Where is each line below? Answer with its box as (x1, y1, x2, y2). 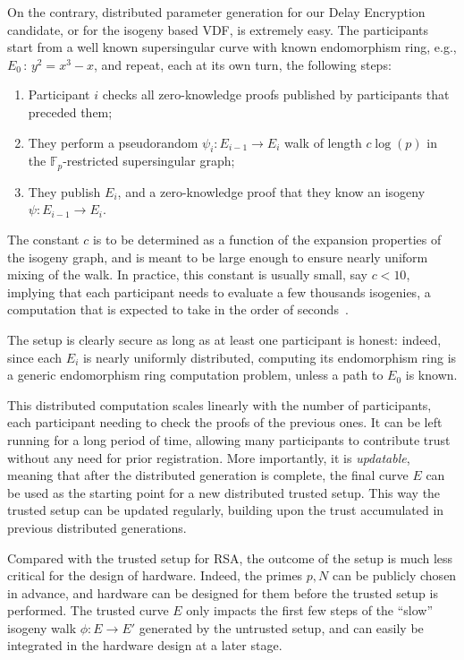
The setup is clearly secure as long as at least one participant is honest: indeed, (7, 330, 442, 348)
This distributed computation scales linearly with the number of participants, (7, 395, 432, 414)
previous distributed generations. (7, 518, 187, 536)
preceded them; (28, 102, 113, 121)
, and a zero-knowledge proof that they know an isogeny (117, 182, 426, 201)
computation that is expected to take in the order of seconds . (7, 300, 349, 319)
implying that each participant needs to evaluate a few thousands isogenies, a (7, 282, 431, 301)
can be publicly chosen (332, 566, 457, 585)
